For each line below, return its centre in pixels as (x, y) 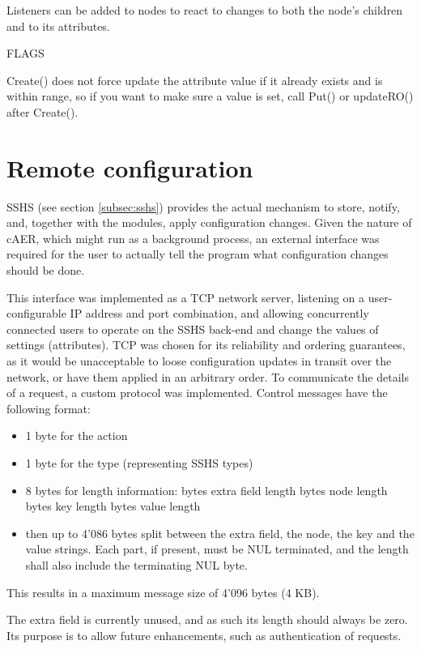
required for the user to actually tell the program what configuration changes (198, 254)
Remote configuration (130, 167)
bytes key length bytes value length (113, 506)
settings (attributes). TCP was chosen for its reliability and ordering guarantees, (206, 345)
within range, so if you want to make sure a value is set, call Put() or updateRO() (210, 96)
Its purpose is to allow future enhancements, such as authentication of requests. (204, 635)
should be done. (46, 270)
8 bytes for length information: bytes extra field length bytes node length (206, 490)
